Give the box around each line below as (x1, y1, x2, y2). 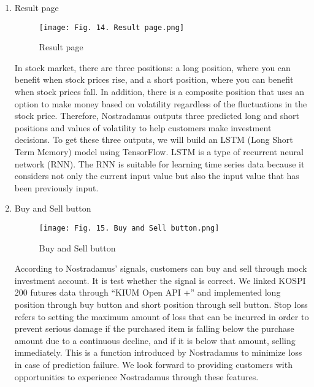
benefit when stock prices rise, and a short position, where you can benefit (14, 73, 294, 86)
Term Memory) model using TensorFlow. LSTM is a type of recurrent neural (14, 145, 304, 158)
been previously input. (14, 181, 99, 194)
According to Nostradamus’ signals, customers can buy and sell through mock (14, 262, 307, 275)
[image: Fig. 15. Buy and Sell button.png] (39, 223, 220, 232)
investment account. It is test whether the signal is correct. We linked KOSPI (14, 274, 306, 286)
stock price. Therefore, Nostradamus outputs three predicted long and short (14, 109, 300, 122)
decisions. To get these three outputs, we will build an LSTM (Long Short (14, 133, 293, 146)
